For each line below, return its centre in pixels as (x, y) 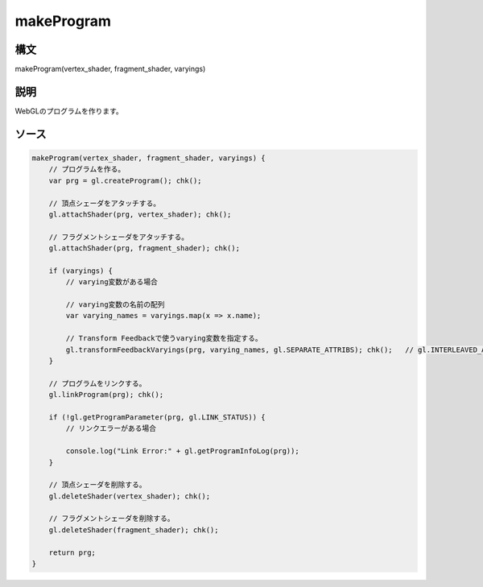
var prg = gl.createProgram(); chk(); (125, 180)
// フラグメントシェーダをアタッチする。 (119, 237)
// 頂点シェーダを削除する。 (97, 485)
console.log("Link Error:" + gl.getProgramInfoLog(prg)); (182, 451)
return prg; (72, 552)
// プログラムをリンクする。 (97, 383)
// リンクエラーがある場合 (111, 428)
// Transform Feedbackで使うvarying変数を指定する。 (164, 339)
